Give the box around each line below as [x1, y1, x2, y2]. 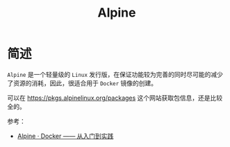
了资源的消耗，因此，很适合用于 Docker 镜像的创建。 [7, 78, 158, 87]
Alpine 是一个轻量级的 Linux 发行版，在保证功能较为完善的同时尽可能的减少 [7, 70, 224, 78]
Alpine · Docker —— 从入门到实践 [17, 132, 114, 140]
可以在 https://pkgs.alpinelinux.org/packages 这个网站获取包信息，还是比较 [7, 94, 223, 102]
